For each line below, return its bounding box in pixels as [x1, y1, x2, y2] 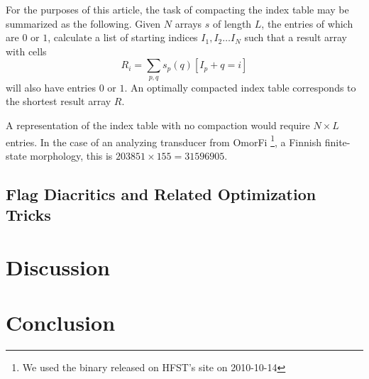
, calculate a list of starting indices [48, 30, 198, 45]
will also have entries [6, 79, 96, 94]
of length [213, 16, 252, 31]
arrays [175, 16, 202, 31]
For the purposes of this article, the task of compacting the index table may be [6, 2, 349, 16]
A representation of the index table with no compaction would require [6, 117, 310, 132]
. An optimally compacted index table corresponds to [124, 79, 356, 94]
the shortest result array [6, 94, 111, 109]
